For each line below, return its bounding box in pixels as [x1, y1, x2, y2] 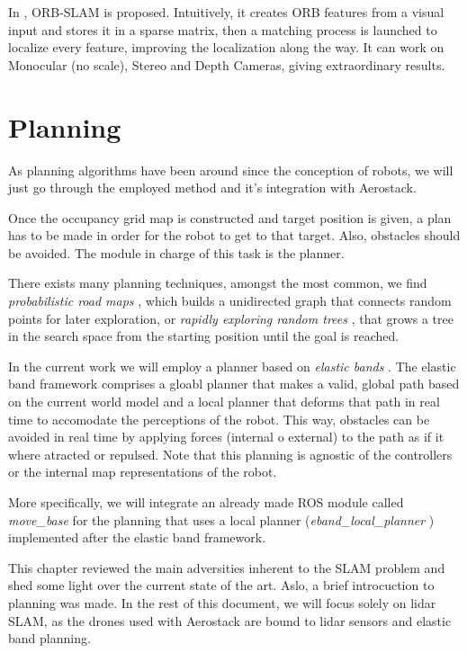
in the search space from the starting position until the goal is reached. [8, 326, 400, 345]
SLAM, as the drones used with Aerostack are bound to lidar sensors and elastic [8, 611, 452, 630]
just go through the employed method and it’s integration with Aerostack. [8, 178, 417, 197]
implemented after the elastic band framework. [8, 528, 266, 547]
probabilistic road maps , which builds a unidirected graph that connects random [8, 291, 452, 310]
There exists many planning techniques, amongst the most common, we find [8, 273, 427, 292]
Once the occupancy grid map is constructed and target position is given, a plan [8, 208, 452, 227]
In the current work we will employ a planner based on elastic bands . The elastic [8, 356, 456, 375]
